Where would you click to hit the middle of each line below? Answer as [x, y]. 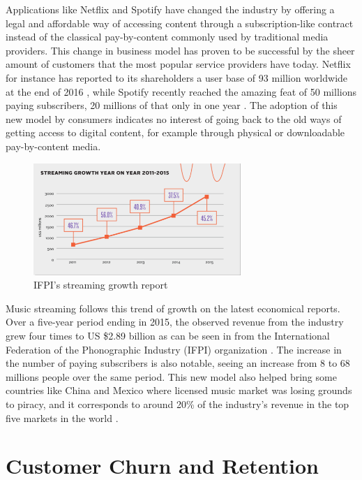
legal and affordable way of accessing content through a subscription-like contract [180, 23]
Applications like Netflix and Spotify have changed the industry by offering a [170, 9]
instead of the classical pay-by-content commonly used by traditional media [167, 37]
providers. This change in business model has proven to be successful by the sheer [180, 50]
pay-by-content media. [53, 146]
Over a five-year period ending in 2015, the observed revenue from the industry [175, 322]
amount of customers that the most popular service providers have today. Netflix [178, 64]
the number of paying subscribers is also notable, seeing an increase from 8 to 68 [178, 363]
